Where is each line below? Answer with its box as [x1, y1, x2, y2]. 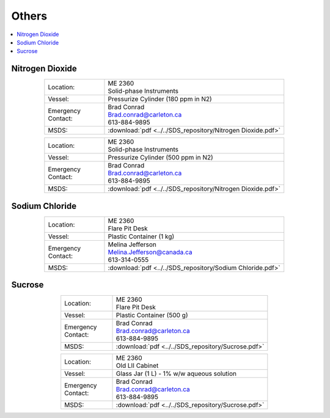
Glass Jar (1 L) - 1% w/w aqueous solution [116, 370, 237, 378]
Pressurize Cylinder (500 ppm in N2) [108, 153, 213, 162]
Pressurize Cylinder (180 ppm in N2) [108, 95, 212, 103]
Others [11, 9, 48, 23]
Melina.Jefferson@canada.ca [108, 248, 193, 256]
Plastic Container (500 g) [116, 311, 188, 320]
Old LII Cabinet [116, 361, 159, 370]
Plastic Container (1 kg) [108, 232, 175, 241]
